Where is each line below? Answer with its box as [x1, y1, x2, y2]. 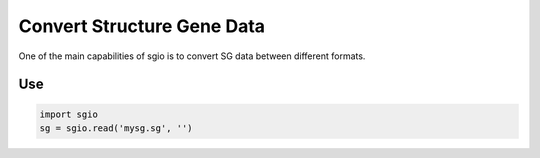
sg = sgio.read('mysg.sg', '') [39, 122, 194, 134]
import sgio [39, 108, 99, 120]
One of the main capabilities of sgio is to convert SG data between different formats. [18, 50, 366, 62]
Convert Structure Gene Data [18, 15, 265, 37]
